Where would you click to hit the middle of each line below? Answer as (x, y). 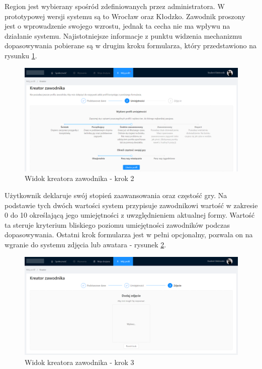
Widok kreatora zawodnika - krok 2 (79, 178)
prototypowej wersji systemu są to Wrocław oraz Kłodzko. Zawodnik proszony (125, 16)
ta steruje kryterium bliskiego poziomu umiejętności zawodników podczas (117, 224)
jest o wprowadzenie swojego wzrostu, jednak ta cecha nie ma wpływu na (117, 26)
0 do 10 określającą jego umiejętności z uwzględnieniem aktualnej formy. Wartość (130, 215)
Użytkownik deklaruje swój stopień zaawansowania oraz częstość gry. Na (116, 195)
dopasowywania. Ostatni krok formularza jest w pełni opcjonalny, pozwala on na (129, 235)
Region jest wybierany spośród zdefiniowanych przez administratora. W (115, 6)
